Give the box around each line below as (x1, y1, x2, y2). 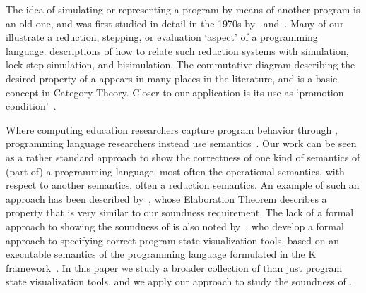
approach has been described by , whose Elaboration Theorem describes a (6, 191, 327, 206)
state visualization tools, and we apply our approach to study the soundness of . (6, 274, 353, 289)
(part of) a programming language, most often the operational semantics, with (6, 163, 345, 178)
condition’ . (6, 99, 57, 113)
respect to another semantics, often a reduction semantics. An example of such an (6, 177, 360, 192)
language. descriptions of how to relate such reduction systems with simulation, (6, 43, 349, 58)
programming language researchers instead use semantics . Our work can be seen (6, 136, 357, 151)
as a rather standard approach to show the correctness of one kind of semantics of (6, 149, 360, 164)
